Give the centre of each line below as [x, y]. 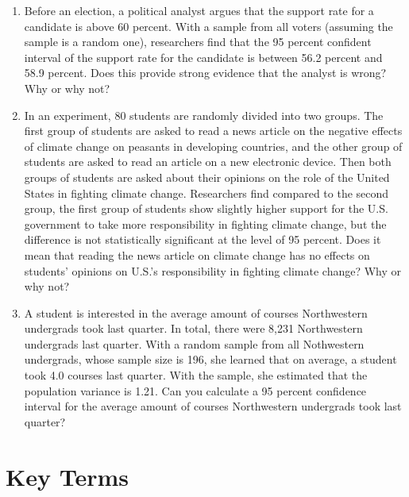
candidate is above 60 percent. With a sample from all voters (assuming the [208, 26]
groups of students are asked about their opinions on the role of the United [207, 177]
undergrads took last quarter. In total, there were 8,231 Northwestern [193, 328]
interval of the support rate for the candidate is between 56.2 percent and [203, 57]
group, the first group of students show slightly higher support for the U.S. [206, 208]
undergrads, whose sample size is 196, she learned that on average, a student [210, 359]
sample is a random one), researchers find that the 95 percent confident [198, 42]
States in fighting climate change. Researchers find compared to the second [206, 193]
